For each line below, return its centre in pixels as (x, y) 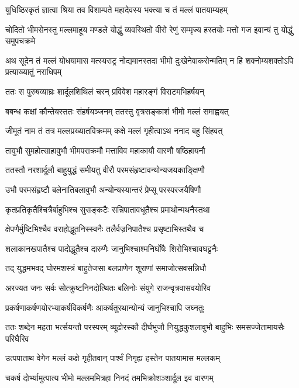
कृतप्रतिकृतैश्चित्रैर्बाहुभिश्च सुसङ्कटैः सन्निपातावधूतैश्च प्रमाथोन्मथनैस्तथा (108, 209)
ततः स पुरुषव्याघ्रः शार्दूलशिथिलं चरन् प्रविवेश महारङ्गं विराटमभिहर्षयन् (105, 91)
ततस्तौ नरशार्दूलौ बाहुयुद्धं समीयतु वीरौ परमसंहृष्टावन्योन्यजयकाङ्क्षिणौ (105, 170)
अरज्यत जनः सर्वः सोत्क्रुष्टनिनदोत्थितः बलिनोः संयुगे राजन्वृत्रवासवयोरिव (108, 287)
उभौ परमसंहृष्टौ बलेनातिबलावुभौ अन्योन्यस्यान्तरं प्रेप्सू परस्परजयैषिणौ (103, 189)
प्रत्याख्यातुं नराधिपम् (34, 72)
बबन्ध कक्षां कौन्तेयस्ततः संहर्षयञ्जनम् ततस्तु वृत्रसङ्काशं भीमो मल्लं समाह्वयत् (117, 111)
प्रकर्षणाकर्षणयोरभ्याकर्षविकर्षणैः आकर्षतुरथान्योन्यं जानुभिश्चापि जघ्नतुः (105, 307)
